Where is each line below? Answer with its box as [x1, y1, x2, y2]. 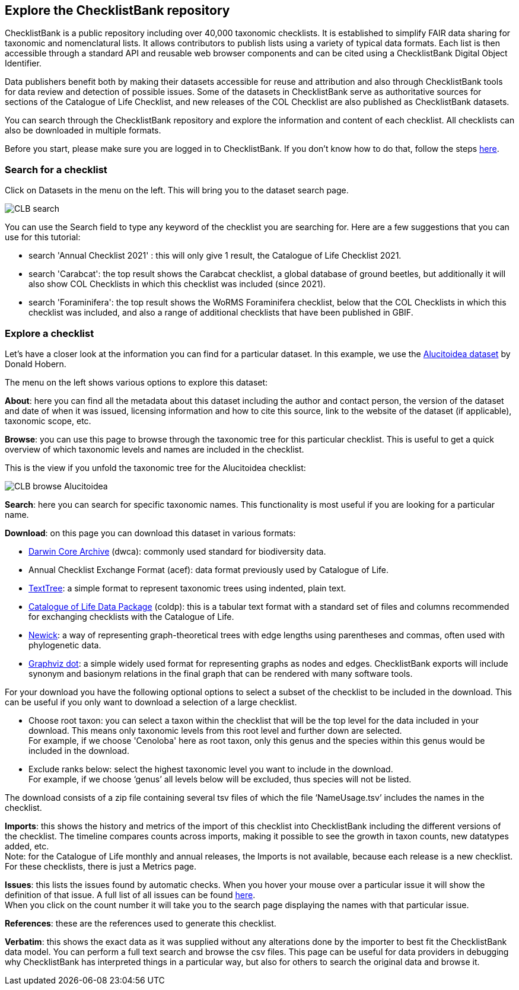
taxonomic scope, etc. [5, 415, 91, 426]
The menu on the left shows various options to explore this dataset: [5, 377, 268, 387]
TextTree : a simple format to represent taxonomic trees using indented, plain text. [28, 582, 346, 593]
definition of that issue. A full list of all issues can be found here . [5, 889, 256, 900]
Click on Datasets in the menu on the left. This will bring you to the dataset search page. [5, 185, 349, 196]
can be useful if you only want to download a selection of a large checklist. [5, 696, 297, 707]
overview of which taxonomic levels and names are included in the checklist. [5, 444, 304, 454]
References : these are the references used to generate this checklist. [5, 918, 276, 928]
